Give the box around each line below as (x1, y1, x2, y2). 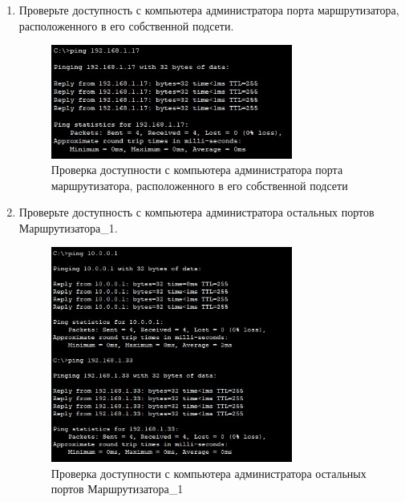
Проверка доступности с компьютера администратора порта (51, 161, 343, 178)
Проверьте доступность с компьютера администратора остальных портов (18, 204, 375, 221)
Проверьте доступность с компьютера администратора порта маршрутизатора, (18, 2, 399, 18)
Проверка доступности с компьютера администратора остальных (51, 464, 367, 481)
